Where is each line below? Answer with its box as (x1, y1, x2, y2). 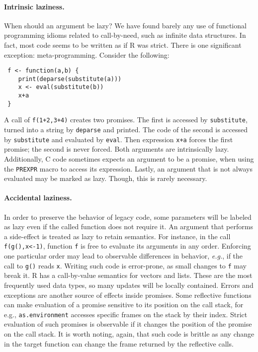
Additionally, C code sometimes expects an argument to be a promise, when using (4, 154, 254, 164)
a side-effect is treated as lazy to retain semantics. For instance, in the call (4, 231, 231, 241)
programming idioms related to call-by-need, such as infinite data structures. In (4, 30, 246, 40)
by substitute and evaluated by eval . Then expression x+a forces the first (4, 134, 233, 144)
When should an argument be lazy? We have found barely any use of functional (4, 20, 247, 30)
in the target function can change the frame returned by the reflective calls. (4, 338, 234, 349)
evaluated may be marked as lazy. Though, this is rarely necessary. (4, 173, 207, 183)
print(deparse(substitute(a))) (18, 75, 122, 83)
